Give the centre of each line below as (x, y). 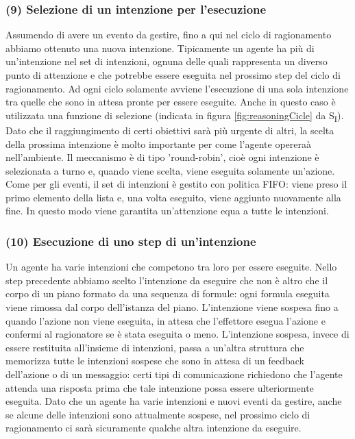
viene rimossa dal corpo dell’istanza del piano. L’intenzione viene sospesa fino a (172, 307)
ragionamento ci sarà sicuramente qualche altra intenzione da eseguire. (154, 428)
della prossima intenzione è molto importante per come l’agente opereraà (158, 143)
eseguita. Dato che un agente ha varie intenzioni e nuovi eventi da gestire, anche (174, 401)
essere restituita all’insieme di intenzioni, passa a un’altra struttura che (155, 347)
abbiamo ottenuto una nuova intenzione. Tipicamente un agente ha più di (160, 48)
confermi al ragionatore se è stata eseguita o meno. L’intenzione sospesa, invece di (177, 334)
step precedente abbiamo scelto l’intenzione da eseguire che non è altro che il (167, 280)
